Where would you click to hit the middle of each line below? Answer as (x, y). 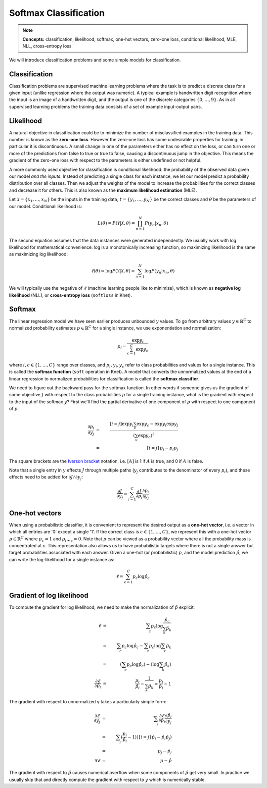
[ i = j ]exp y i (121, 424)
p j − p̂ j (165, 751)
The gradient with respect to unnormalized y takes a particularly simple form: (88, 701)
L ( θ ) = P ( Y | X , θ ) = (116, 223)
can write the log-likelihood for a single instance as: (62, 559)
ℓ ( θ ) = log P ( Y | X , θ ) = (113, 271)
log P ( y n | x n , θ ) (159, 271)
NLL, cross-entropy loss (47, 46)
